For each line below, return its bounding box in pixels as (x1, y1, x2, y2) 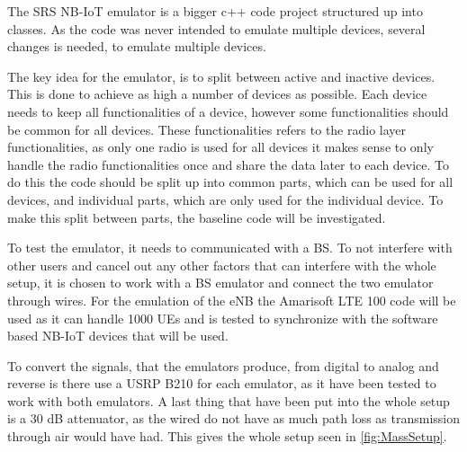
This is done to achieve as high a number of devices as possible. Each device (7, 84, 427, 103)
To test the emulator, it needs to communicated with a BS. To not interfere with (7, 238, 453, 257)
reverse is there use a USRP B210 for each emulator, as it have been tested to (7, 374, 436, 393)
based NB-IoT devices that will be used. (7, 326, 229, 345)
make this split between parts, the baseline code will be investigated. (7, 208, 386, 226)
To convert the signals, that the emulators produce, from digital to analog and (7, 356, 439, 375)
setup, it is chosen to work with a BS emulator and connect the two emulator (7, 273, 434, 292)
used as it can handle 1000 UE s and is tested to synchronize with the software (7, 308, 438, 327)
